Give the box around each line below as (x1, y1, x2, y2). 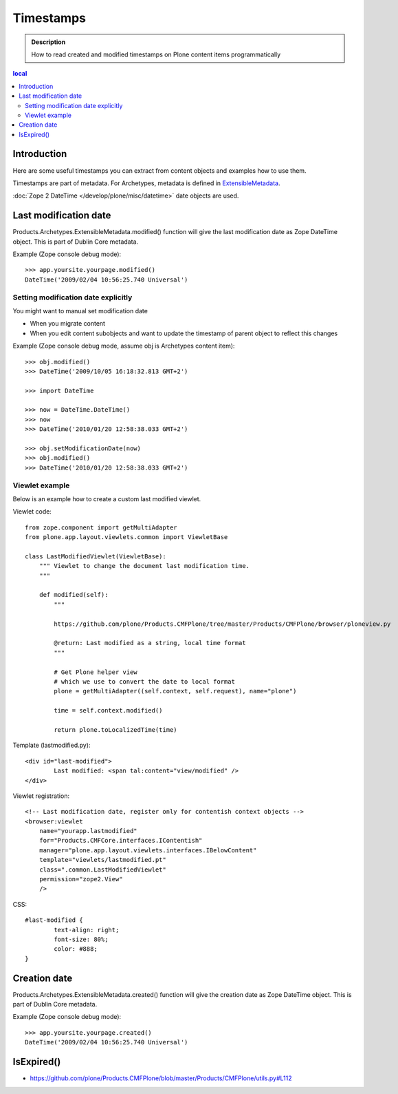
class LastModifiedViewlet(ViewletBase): (25, 552, 166, 560)
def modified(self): (38, 591, 109, 599)
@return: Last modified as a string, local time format (54, 639, 247, 647)
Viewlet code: (12, 507, 52, 516)
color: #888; (54, 945, 98, 953)
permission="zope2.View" (38, 875, 123, 883)
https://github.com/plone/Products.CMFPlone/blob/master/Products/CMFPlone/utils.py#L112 (30, 1074, 292, 1082)
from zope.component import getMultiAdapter (25, 523, 178, 532)
